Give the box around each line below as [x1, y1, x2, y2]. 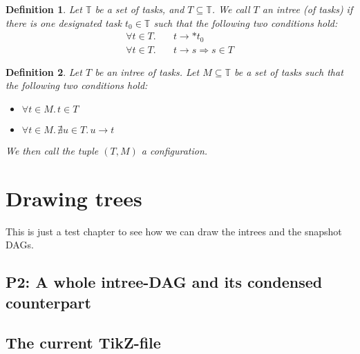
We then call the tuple [6, 143, 99, 157]
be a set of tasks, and [95, 2, 184, 16]
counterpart [6, 291, 91, 313]
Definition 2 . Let [6, 64, 82, 79]
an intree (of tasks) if [262, 2, 353, 16]
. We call [211, 2, 250, 16]
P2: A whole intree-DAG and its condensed [6, 271, 323, 293]
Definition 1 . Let [6, 2, 82, 16]
